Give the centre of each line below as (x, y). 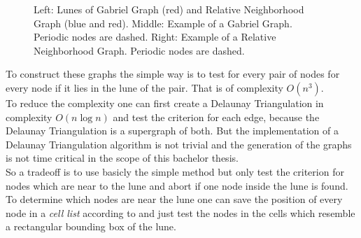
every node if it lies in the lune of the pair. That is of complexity (144, 87)
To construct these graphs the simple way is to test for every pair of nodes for (173, 74)
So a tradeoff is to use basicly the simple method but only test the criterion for (175, 171)
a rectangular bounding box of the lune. (91, 226)
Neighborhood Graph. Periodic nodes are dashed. (139, 50)
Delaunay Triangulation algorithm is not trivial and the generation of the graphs (179, 144)
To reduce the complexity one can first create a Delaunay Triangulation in (165, 103)
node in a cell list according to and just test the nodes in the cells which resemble (180, 212)
